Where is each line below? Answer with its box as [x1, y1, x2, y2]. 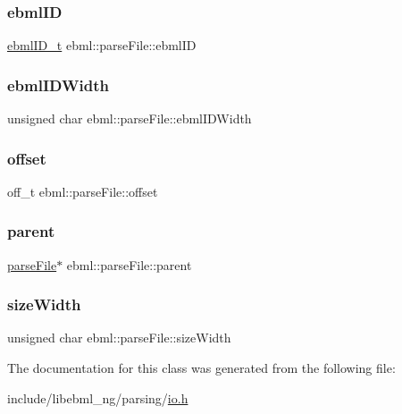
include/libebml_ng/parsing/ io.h [7, 388, 188, 407]
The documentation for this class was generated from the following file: [7, 359, 396, 377]
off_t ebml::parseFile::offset [7, 182, 158, 200]
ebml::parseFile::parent [66, 255, 192, 274]
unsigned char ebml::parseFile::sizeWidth [7, 328, 231, 347]
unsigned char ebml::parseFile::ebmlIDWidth [7, 109, 252, 128]
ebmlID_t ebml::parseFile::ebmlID [7, 36, 197, 55]
